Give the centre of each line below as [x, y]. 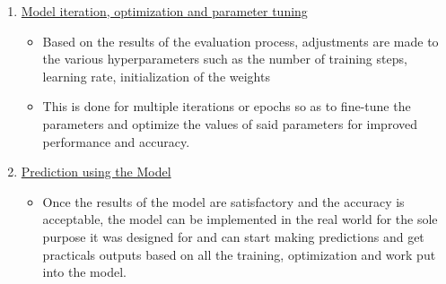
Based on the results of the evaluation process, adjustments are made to [240, 41]
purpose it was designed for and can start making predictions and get [233, 236]
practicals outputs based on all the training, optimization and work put [239, 254]
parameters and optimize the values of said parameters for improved [230, 123]
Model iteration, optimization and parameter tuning [164, 11]
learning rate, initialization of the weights [156, 76]
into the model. [84, 272]
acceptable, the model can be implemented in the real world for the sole [240, 219]
